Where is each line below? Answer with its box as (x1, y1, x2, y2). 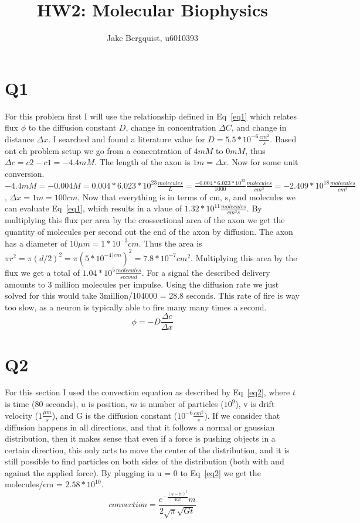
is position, (88, 398, 128, 410)
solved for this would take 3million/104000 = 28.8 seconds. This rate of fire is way (5, 289, 300, 302)
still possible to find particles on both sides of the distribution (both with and (5, 455, 284, 467)
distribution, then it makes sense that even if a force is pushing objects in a (5, 432, 276, 445)
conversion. (5, 167, 45, 179)
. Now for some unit (226, 156, 298, 168)
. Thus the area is (138, 237, 202, 249)
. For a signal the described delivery (141, 266, 270, 278)
